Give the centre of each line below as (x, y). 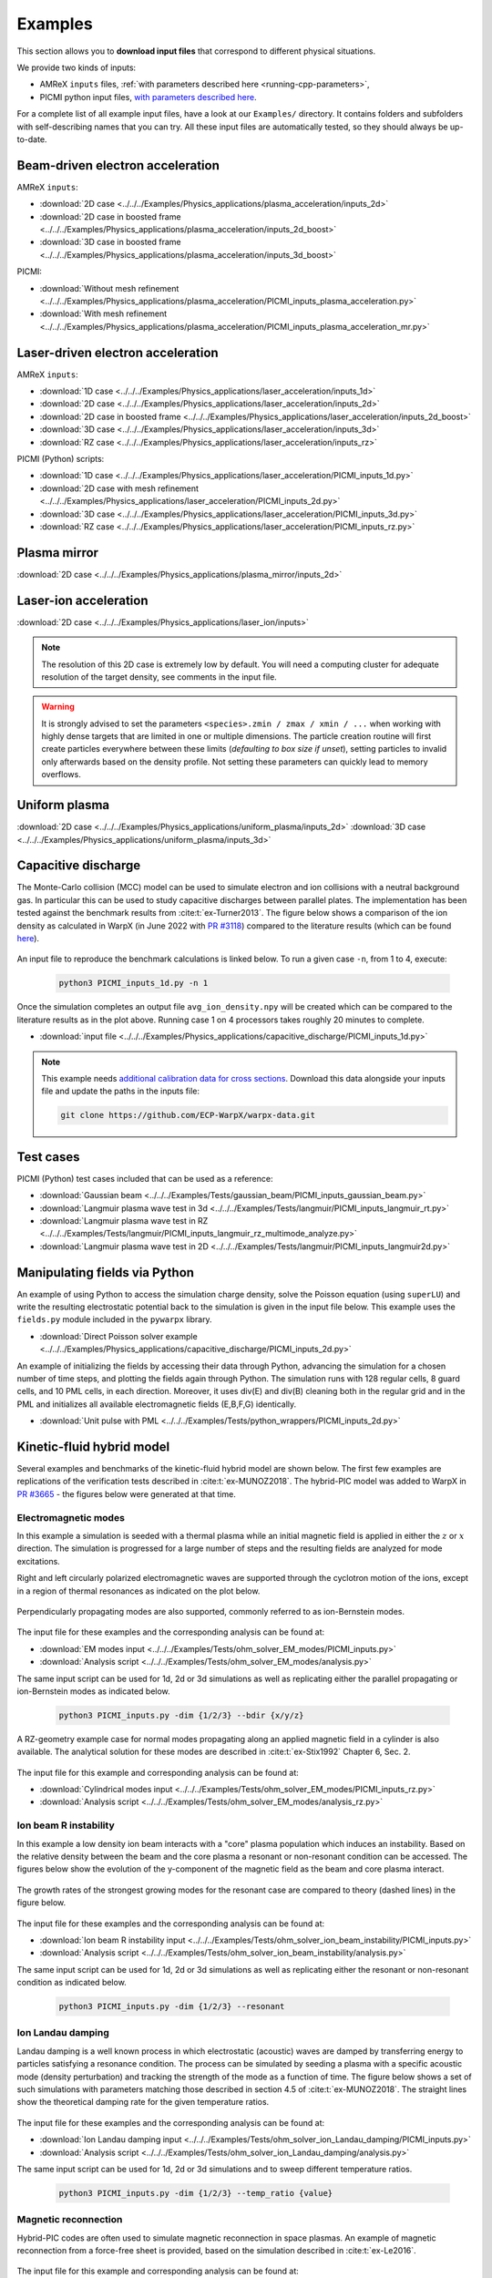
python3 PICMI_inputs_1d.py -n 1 (133, 983)
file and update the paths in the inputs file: (121, 1091)
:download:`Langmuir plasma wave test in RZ (124, 1220)
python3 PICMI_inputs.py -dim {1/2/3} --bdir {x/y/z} (181, 1715)
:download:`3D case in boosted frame (110, 242)
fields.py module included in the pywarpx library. (115, 1319)
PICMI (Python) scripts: (61, 458)
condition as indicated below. (72, 1983)
